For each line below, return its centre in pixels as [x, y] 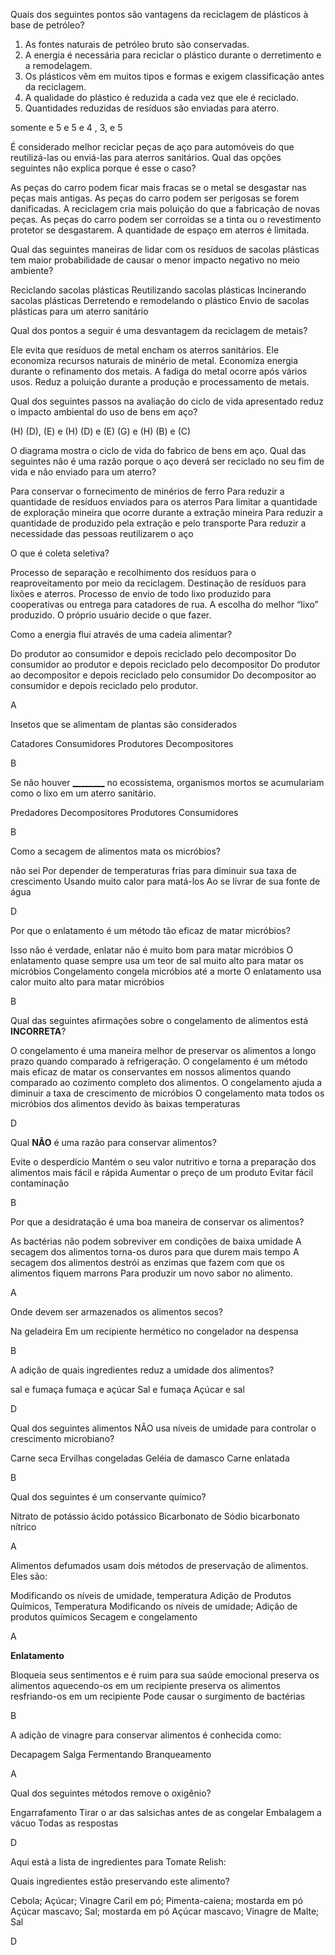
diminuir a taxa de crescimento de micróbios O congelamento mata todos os [167, 1093]
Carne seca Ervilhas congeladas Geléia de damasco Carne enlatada [150, 1458]
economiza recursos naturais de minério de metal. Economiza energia [154, 360]
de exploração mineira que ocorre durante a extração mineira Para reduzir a [166, 512]
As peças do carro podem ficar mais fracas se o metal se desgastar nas [158, 187]
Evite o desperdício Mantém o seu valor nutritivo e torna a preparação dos [163, 1162]
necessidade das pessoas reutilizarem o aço [102, 533]
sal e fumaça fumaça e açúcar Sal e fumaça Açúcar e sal [127, 1389]
